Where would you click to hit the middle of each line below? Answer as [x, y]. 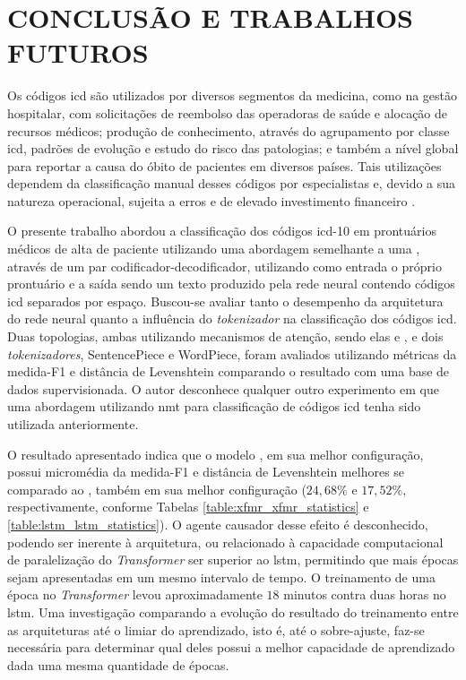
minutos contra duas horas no [365, 594]
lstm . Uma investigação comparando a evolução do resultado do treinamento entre [233, 611]
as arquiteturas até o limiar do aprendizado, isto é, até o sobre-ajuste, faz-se [216, 629]
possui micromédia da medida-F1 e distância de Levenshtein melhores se [206, 472]
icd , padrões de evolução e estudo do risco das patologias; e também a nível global [233, 148]
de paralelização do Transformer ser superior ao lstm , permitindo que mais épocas [233, 559]
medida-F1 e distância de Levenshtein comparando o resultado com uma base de [229, 371]
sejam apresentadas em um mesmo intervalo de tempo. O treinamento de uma [221, 577]
